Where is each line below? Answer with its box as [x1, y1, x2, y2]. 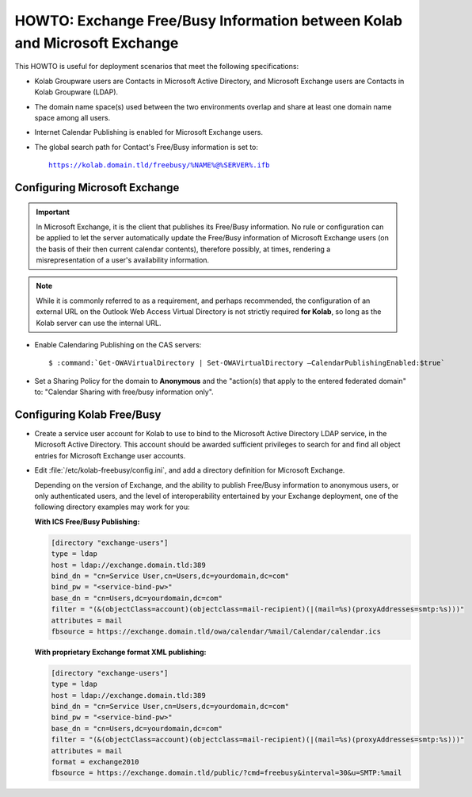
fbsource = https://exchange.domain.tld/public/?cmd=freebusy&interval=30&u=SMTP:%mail [51, 768, 402, 777]
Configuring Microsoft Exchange [14, 181, 180, 194]
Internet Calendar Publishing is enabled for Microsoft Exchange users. [34, 128, 263, 137]
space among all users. [34, 113, 111, 122]
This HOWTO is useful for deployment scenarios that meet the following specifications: [14, 62, 299, 71]
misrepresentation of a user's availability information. [36, 255, 210, 265]
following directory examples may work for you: [34, 502, 190, 512]
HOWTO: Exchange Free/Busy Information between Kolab [14, 12, 403, 29]
